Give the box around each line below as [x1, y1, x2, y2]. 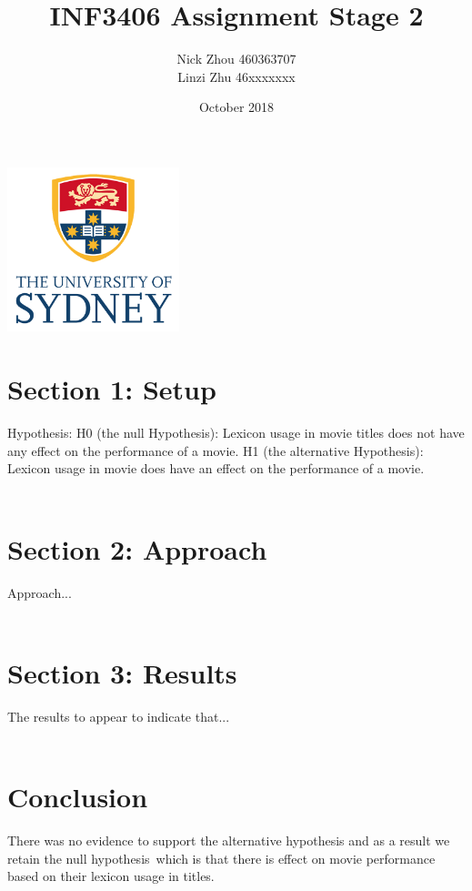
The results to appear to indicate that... [7, 706, 230, 725]
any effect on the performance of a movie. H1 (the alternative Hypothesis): [7, 440, 424, 460]
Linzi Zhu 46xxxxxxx [177, 66, 296, 86]
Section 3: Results [7, 653, 237, 691]
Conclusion [7, 778, 148, 815]
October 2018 [198, 97, 275, 116]
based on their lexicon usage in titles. [7, 866, 215, 886]
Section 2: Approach [7, 530, 267, 567]
